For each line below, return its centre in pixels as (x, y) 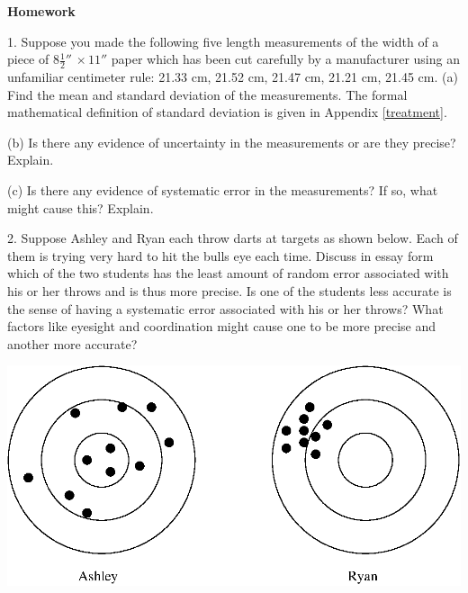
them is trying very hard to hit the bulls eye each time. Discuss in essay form (220, 255)
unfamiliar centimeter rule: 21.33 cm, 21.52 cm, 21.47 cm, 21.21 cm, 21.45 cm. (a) (233, 77)
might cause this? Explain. (81, 207)
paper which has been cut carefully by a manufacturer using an (285, 59)
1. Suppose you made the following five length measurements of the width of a (223, 41)
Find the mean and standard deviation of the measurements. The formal (207, 94)
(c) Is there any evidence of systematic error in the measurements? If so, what (223, 189)
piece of (28, 59)
